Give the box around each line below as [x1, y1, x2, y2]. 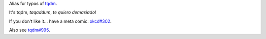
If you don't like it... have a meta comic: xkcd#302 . [9, 18, 112, 24]
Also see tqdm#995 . [9, 27, 50, 33]
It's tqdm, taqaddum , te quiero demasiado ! [9, 10, 96, 15]
